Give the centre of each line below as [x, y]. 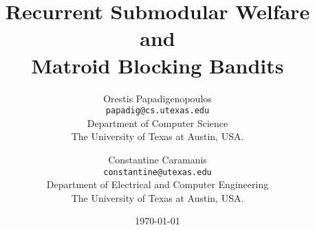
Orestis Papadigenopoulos [157, 98]
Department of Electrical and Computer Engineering [157, 184]
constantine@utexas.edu [157, 172]
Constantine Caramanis [157, 159]
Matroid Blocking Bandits [157, 65]
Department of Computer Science [157, 123]
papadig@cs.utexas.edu [157, 111]
